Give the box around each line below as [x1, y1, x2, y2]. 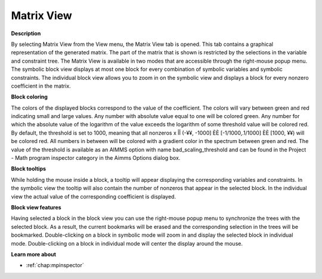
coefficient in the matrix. [11, 82, 71, 89]
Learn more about [11, 250, 57, 258]
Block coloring [11, 93, 48, 101]
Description [11, 30, 41, 37]
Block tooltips [11, 165, 47, 172]
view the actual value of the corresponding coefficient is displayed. [11, 193, 176, 200]
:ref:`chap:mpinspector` [26, 262, 84, 269]
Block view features [11, 203, 62, 211]
